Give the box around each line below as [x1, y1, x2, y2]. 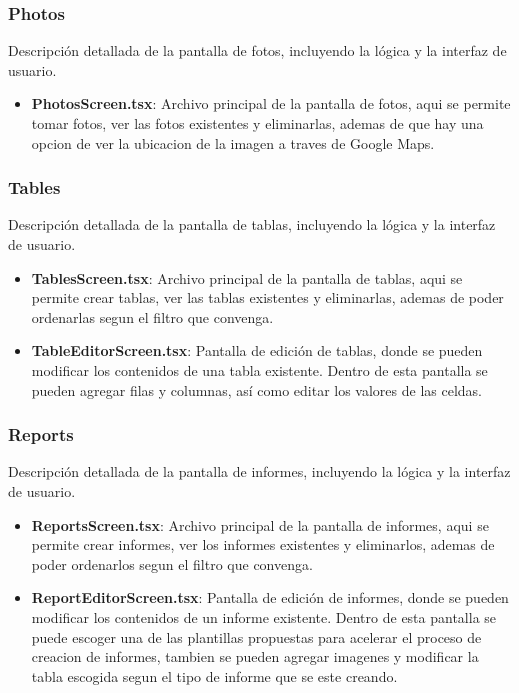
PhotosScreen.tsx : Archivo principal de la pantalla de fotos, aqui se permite [31, 93, 511, 114]
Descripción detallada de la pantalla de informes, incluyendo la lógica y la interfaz [8, 461, 511, 482]
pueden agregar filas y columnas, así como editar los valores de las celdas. [31, 379, 482, 400]
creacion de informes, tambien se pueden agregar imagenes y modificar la [31, 646, 479, 667]
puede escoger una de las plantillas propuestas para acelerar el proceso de [31, 626, 482, 647]
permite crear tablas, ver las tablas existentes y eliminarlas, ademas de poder [31, 287, 504, 308]
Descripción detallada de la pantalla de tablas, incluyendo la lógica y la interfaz [8, 214, 496, 235]
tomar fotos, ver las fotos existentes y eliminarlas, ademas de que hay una [31, 113, 484, 133]
